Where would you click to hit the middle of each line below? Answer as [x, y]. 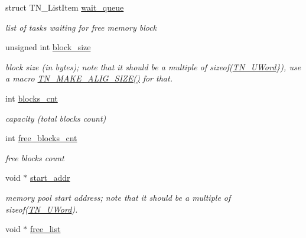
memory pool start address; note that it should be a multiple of [118, 197]
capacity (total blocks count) [56, 118]
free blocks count [35, 157]
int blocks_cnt [32, 98]
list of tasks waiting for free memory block [81, 27]
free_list [45, 229]
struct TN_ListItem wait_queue [65, 7]
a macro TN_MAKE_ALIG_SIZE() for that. [89, 78]
